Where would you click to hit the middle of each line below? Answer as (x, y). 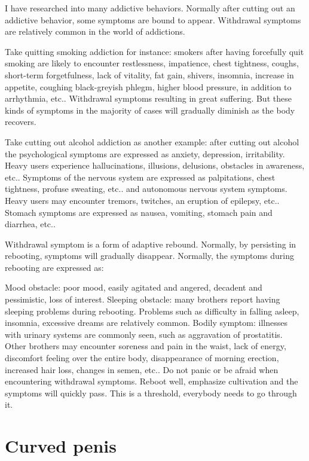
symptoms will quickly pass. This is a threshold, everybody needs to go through (151, 393)
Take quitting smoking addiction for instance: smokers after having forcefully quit (154, 51)
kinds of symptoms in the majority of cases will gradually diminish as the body (150, 110)
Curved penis (61, 446)
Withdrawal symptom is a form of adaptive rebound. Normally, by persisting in (151, 244)
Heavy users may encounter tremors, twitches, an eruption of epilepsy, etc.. (142, 200)
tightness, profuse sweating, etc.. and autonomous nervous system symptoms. (146, 189)
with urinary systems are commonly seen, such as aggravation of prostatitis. (144, 334)
